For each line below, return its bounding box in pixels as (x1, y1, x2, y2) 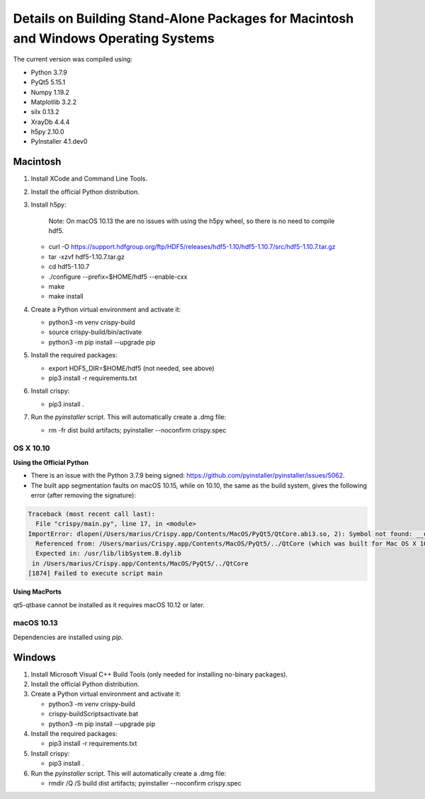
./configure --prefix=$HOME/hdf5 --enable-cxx (48, 272, 188, 281)
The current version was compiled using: (13, 55, 132, 64)
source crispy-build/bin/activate (48, 328, 142, 336)
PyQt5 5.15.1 (30, 78, 66, 86)
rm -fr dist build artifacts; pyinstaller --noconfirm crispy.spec (48, 425, 227, 435)
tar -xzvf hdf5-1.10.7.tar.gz (48, 252, 125, 261)
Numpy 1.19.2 (30, 88, 70, 96)
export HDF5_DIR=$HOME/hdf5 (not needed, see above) (48, 364, 215, 372)
